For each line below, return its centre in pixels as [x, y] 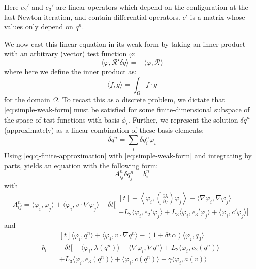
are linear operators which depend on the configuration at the [152, 7]
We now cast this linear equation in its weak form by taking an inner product [125, 43]
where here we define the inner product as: [70, 71]
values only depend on [39, 27]
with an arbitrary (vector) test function [66, 54]
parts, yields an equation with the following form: [81, 165]
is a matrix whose [218, 17]
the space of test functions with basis [62, 119]
